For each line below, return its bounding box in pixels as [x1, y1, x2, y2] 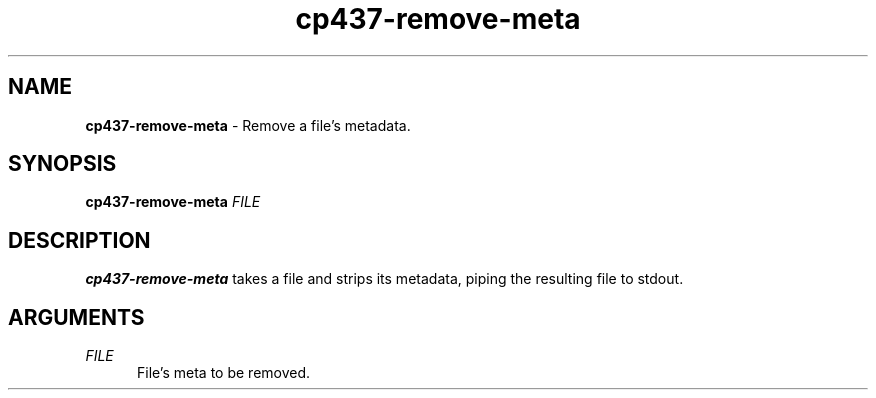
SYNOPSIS [8, 151, 117, 177]
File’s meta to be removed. [137, 364, 311, 382]
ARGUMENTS [8, 304, 145, 330]
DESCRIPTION [8, 227, 151, 253]
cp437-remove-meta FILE [85, 193, 261, 211]
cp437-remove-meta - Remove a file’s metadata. [85, 116, 411, 134]
